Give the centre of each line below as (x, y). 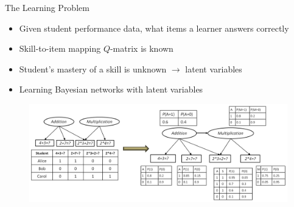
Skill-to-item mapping (60, 48)
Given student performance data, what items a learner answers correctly (154, 28)
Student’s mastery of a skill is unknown (93, 68)
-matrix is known (142, 48)
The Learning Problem (47, 7)
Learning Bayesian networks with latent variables (111, 89)
